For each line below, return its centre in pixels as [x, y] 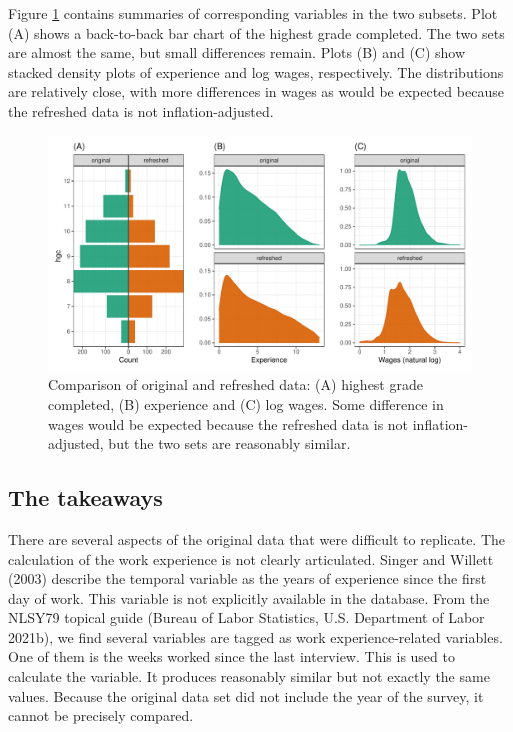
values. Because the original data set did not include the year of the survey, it [246, 695]
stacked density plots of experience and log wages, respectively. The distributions [256, 71]
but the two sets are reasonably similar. [229, 443]
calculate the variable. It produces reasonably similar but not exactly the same [249, 676]
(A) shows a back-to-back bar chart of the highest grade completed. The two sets [256, 32]
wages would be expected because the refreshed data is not [228, 423]
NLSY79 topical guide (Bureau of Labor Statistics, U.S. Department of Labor [246, 617]
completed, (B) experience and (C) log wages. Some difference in [246, 403]
